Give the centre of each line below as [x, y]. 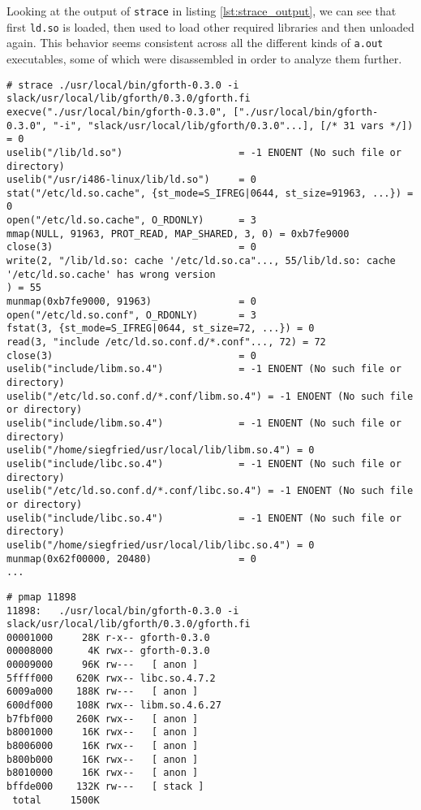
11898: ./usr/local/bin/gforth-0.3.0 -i [123, 611]
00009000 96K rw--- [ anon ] [103, 665]
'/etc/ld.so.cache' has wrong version [111, 274]
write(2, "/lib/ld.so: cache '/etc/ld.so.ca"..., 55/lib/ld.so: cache [201, 261]
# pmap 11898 [41, 597]
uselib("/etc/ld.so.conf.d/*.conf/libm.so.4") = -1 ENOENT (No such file [210, 396]
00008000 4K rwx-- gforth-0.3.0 [108, 651]
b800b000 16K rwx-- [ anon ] [103, 759]
